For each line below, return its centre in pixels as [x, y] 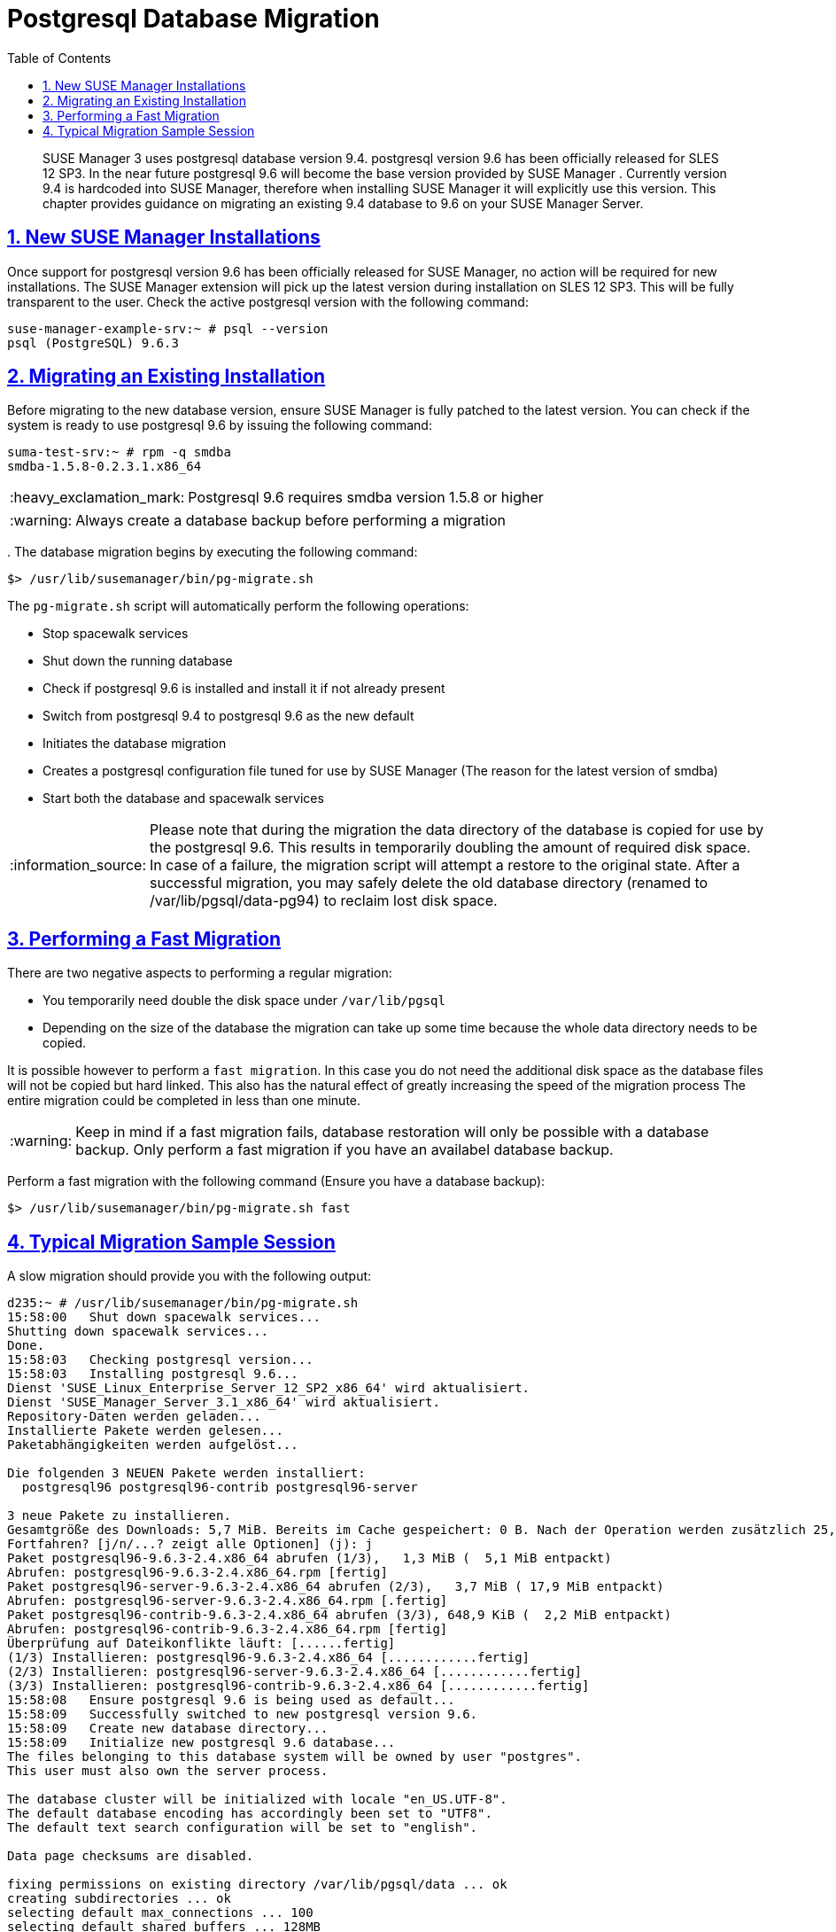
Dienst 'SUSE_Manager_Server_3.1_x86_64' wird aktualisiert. [224, 1402]
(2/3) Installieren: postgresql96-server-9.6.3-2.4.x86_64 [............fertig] [295, 1672]
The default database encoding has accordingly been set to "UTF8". [250, 1814]
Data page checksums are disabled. [131, 1856]
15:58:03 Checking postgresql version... [160, 1360]
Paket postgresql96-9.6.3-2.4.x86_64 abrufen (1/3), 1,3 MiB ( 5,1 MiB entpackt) [310, 1558]
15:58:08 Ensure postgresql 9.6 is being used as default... [231, 1700]
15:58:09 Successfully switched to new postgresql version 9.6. [243, 1714]
